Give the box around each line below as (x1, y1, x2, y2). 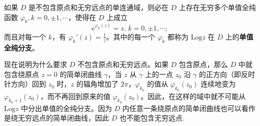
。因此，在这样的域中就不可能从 (140, 90, 246, 101)
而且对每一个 (4, 31, 46, 41)
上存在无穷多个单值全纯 (178, 2, 256, 12)
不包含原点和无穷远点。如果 (77, 59, 168, 69)
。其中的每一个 (106, 31, 155, 41)
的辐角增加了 (76, 78, 118, 89)
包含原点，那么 (178, 59, 228, 69)
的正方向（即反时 (199, 68, 255, 79)
